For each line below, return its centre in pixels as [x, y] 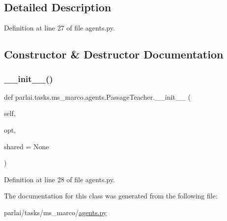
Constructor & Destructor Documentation [114, 54]
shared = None [27, 146]
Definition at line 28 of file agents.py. [59, 179]
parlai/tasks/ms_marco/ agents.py [56, 212]
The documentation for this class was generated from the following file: [111, 196]
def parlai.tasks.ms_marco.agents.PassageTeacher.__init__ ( [97, 97]
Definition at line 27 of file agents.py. [59, 28]
